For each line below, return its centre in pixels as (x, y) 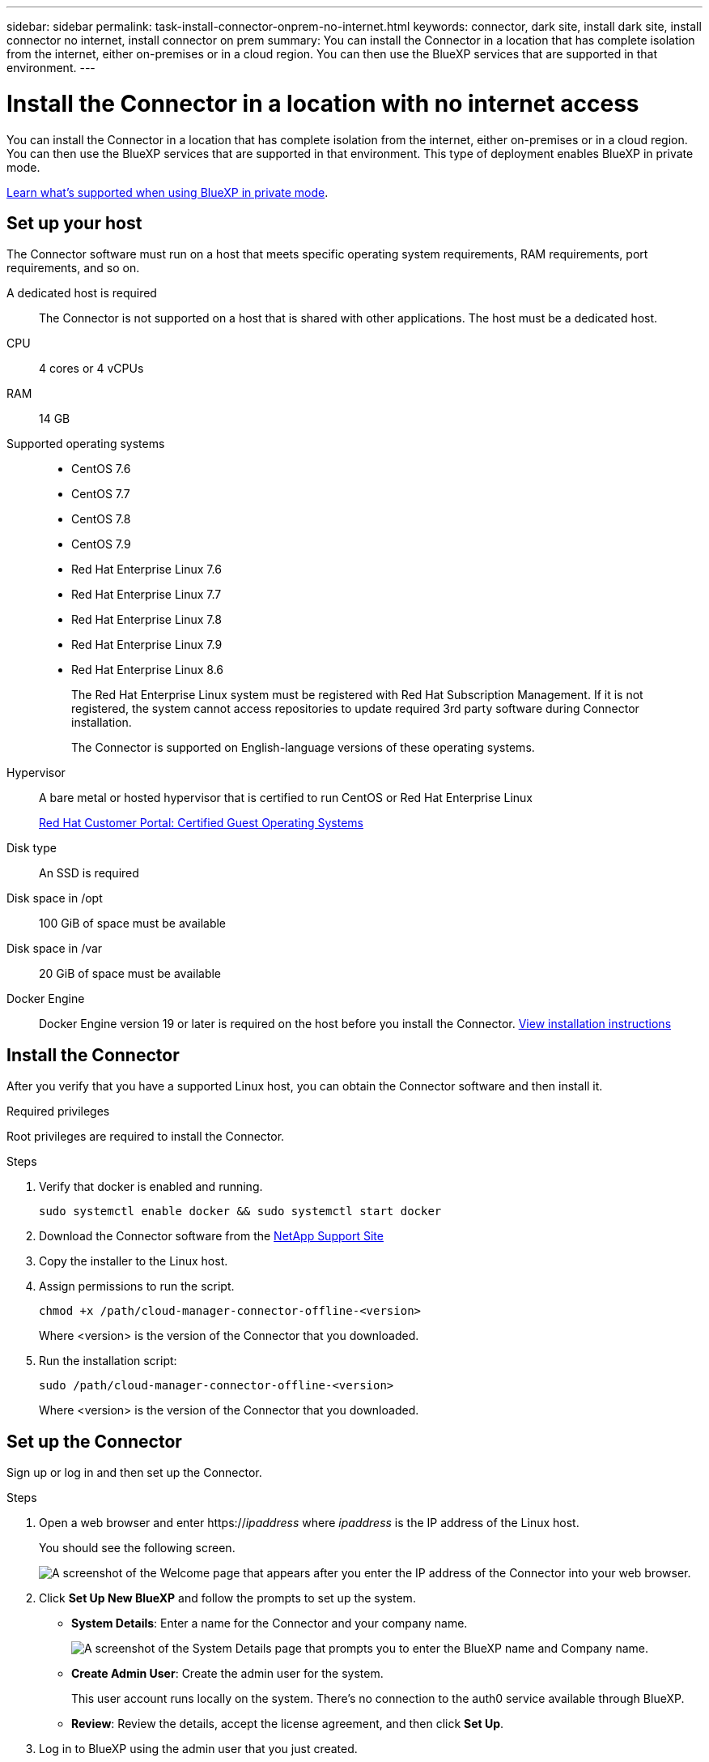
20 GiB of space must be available (130, 974)
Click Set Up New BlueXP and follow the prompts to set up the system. (227, 1598)
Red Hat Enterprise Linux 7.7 (146, 595)
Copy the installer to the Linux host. (134, 1261)
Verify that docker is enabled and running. (151, 1187)
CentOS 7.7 (101, 494)
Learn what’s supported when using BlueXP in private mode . (168, 192)
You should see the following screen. (137, 1548)
